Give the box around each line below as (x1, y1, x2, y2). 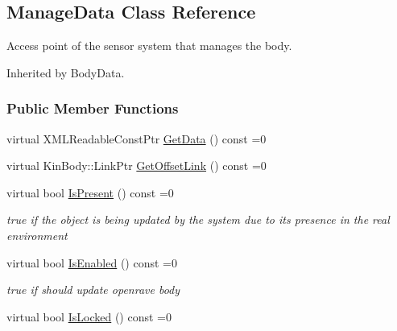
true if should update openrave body (6, 281, 180, 298)
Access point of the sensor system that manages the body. (6, 37, 292, 54)
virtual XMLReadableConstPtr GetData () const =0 (6, 130, 267, 147)
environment (6, 226, 68, 243)
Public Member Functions (6, 98, 179, 118)
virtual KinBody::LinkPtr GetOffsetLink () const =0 (6, 157, 267, 174)
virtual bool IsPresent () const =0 (6, 184, 174, 201)
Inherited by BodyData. (6, 64, 125, 81)
